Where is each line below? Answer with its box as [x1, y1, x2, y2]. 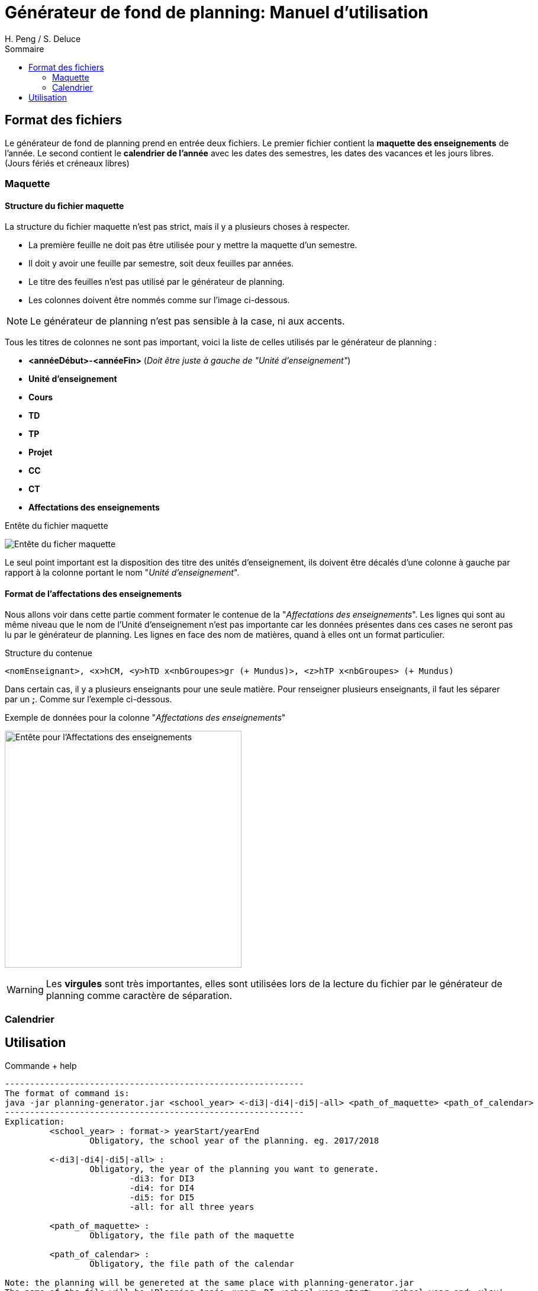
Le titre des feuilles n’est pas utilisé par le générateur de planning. [28, 277, 285, 287]
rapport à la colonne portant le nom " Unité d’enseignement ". [5, 567, 240, 578]
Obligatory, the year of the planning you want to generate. [89, 1164, 379, 1174]
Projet [28, 447, 53, 458]
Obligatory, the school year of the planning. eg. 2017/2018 [89, 1135, 379, 1145]
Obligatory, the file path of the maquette [89, 1230, 294, 1240]
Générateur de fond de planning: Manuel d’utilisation [5, 2, 429, 23]
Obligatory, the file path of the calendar [89, 1258, 294, 1268]
